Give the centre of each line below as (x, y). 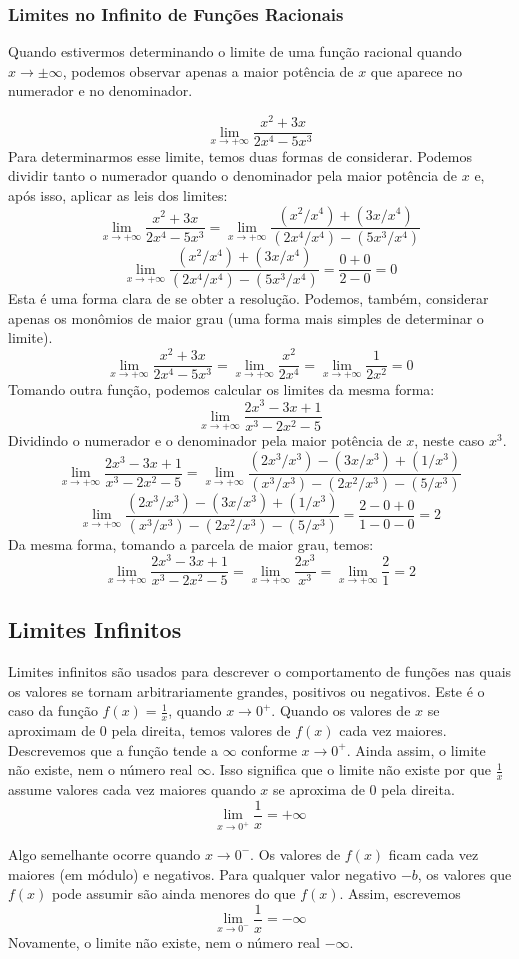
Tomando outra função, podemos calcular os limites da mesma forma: (221, 388)
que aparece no (416, 70)
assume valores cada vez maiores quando (132, 789)
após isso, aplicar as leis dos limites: (118, 194)
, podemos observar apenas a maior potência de (208, 70)
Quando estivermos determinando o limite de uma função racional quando (235, 51)
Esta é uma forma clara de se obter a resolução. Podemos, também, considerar (248, 298)
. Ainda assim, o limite (416, 749)
